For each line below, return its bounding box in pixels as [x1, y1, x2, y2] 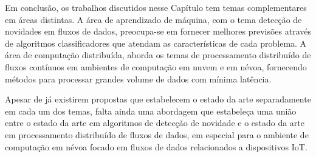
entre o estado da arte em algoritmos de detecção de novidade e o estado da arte [5, 116, 305, 129]
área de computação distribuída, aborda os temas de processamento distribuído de [5, 48, 311, 61]
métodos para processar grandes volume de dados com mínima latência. [5, 72, 272, 85]
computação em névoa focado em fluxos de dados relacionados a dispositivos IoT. [5, 140, 307, 153]
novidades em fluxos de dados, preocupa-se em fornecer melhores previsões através [5, 25, 312, 38]
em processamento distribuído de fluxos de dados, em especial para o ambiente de [5, 128, 309, 141]
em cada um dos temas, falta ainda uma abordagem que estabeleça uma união [5, 104, 297, 117]
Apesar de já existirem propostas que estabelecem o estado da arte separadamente [5, 93, 311, 105]
